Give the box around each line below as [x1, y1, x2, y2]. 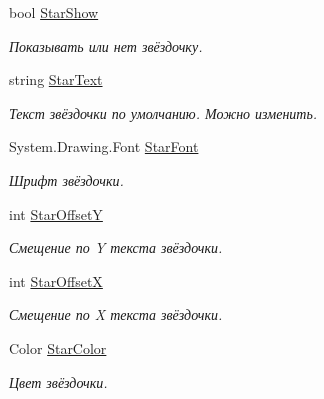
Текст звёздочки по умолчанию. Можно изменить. [9, 102, 318, 123]
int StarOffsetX [9, 270, 103, 291]
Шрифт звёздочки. [9, 169, 124, 190]
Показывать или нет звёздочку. [9, 35, 203, 56]
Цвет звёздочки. [9, 371, 108, 392]
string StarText [9, 69, 103, 90]
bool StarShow [9, 2, 99, 22]
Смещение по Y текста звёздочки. [9, 237, 223, 258]
